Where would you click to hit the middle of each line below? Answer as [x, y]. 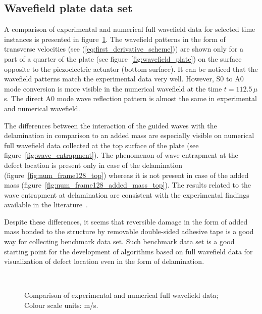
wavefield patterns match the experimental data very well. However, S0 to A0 [124, 79]
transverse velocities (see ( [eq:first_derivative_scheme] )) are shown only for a [124, 49]
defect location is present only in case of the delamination [93, 165]
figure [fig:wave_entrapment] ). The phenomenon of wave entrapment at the [121, 155]
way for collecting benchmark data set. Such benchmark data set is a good [119, 241]
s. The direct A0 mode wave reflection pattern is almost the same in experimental [130, 98]
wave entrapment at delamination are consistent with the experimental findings [127, 194]
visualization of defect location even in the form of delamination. [104, 261]
